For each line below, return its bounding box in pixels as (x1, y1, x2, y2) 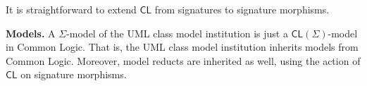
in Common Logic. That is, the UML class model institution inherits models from (6, 39, 359, 54)
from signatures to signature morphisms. (154, 2, 330, 16)
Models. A (6, 25, 56, 40)
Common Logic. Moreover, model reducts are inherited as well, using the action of (6, 53, 361, 68)
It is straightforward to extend (6, 2, 137, 16)
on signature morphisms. (20, 67, 127, 82)
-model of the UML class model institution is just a (66, 25, 288, 40)
